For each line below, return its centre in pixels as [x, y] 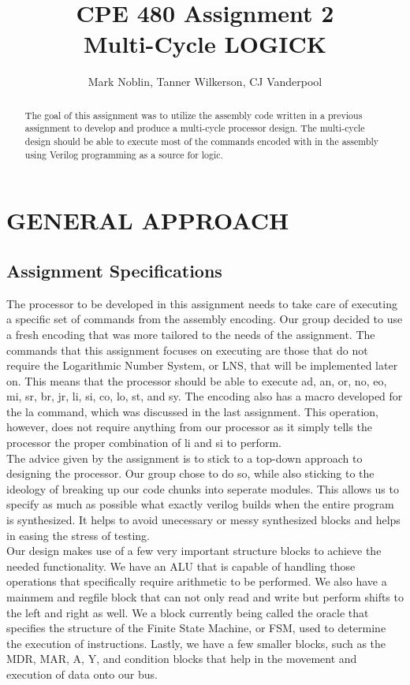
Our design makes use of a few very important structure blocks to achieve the [194, 551]
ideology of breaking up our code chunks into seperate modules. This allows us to [203, 488]
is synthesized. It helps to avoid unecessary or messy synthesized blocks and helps [203, 520]
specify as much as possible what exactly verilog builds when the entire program [200, 504]
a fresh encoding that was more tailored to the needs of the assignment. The [191, 334]
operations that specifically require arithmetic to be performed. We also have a [197, 581]
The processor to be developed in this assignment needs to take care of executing [202, 303]
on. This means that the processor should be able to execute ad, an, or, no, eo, [197, 380]
